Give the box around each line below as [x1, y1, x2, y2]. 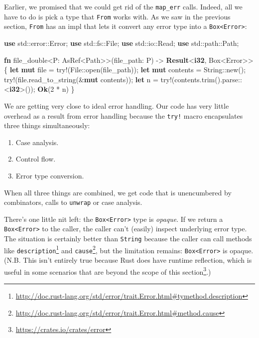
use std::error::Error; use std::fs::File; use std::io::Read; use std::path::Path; [4, 37, 239, 48]
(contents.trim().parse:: [171, 74, 242, 84]
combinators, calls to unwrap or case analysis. [4, 197, 142, 207]
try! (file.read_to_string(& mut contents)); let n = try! [4, 74, 172, 84]
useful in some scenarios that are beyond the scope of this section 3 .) [4, 265, 211, 277]
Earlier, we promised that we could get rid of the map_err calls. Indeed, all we [4, 1, 243, 11]
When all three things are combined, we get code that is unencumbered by [4, 187, 232, 197]
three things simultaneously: [4, 120, 90, 131]
